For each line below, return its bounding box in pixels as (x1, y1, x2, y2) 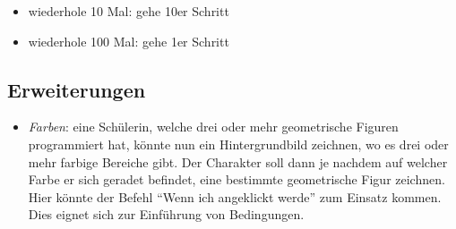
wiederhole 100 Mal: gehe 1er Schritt (28, 31, 229, 50)
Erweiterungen (7, 75, 146, 103)
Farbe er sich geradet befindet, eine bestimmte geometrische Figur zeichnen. (28, 170, 445, 189)
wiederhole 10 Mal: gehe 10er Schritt (28, 2, 229, 20)
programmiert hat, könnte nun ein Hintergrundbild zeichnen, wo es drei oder (28, 134, 449, 153)
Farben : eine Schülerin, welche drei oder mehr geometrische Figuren (28, 117, 399, 136)
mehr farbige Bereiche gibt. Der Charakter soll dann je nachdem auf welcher (28, 152, 448, 171)
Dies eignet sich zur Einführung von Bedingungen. (28, 205, 305, 224)
